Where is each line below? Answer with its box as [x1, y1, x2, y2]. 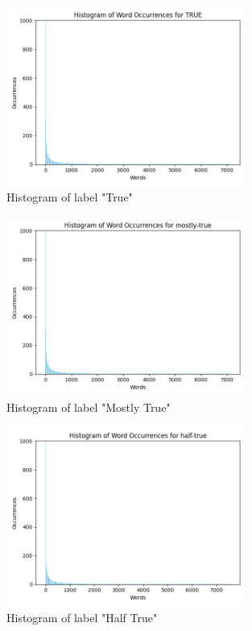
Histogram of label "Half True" [6, 608, 158, 625]
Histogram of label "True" [6, 189, 133, 205]
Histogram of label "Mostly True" [6, 398, 171, 415]
